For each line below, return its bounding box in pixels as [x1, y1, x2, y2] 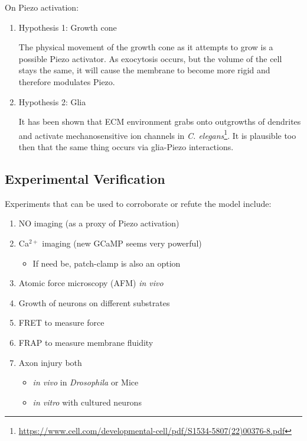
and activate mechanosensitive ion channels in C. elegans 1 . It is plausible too [18, 127, 296, 141]
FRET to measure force [18, 316, 104, 329]
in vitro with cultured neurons [32, 395, 142, 408]
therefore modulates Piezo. [18, 75, 115, 87]
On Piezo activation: [5, 1, 79, 13]
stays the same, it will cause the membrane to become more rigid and [18, 64, 270, 76]
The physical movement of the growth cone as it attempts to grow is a [18, 41, 273, 53]
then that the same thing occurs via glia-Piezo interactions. [18, 141, 234, 153]
